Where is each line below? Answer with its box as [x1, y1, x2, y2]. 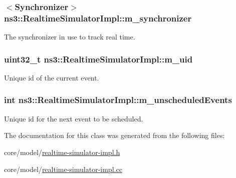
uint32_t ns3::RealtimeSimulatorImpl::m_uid [4, 52, 193, 65]
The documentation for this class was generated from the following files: [4, 130, 225, 140]
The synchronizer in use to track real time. [4, 31, 135, 42]
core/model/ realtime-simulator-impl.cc [4, 163, 122, 174]
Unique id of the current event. [4, 72, 99, 82]
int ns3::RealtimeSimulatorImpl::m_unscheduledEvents [4, 93, 232, 106]
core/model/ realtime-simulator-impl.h [4, 146, 120, 157]
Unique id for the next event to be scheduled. [4, 113, 143, 123]
